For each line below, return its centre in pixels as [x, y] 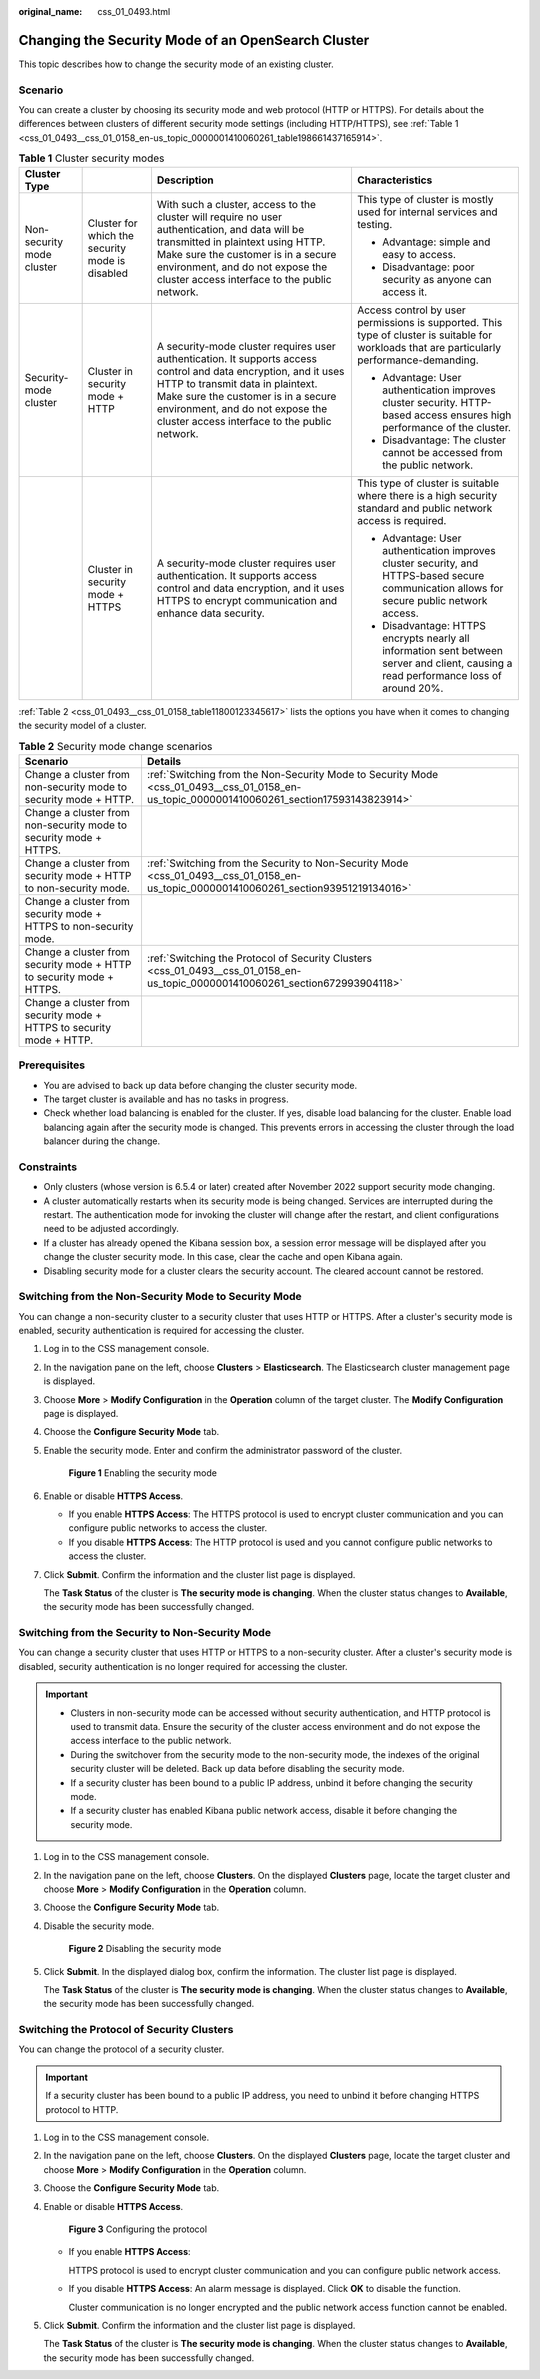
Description [185, 180]
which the [111, 235]
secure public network [434, 600]
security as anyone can [436, 279]
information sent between [442, 650]
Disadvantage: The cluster [444, 440]
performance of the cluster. [446, 427]
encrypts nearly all [425, 638]
